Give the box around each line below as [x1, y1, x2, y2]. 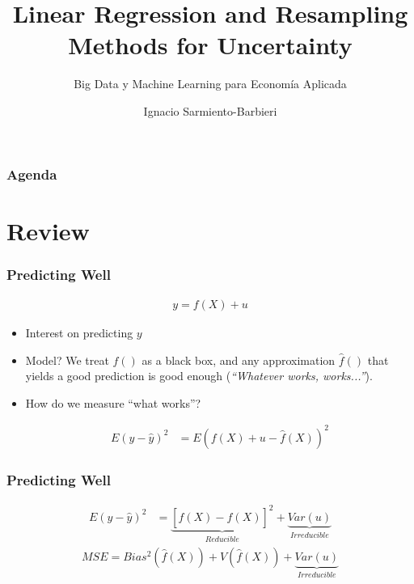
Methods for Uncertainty [68, 28, 353, 61]
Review [6, 214, 90, 247]
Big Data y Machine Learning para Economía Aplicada [74, 75, 347, 92]
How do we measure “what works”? [25, 394, 201, 411]
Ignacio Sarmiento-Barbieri [143, 102, 277, 119]
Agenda [6, 163, 57, 184]
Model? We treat [25, 351, 109, 368]
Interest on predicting [25, 324, 133, 341]
